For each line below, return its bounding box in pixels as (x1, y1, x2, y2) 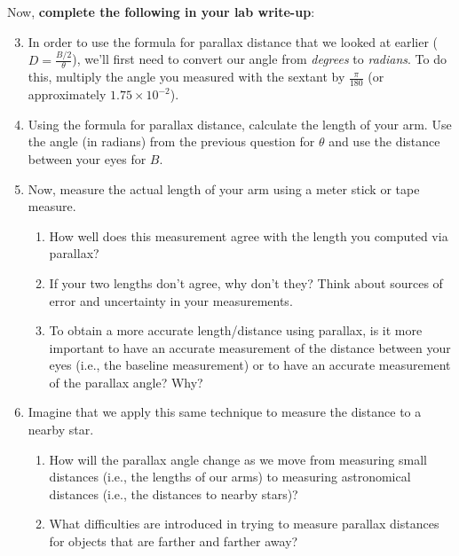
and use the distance (328, 132, 440, 151)
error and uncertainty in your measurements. (49, 291, 293, 309)
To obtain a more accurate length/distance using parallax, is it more (49, 321, 423, 340)
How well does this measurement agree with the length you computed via (49, 226, 448, 245)
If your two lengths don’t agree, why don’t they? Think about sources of (49, 273, 443, 292)
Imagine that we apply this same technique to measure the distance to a (28, 403, 422, 421)
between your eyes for (28, 149, 146, 168)
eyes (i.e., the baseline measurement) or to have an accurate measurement (49, 356, 451, 374)
